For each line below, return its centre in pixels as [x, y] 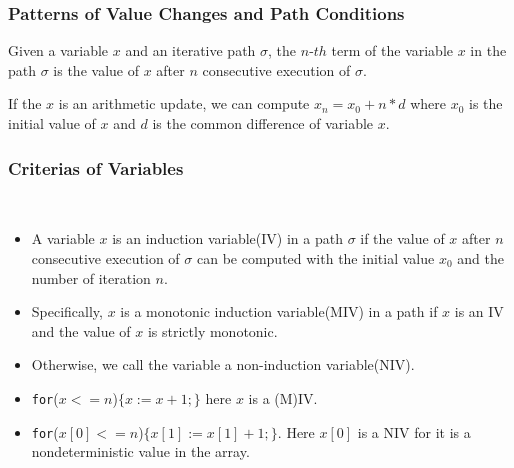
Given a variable [58, 50]
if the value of [402, 238]
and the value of [81, 330]
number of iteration [91, 277]
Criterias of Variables [96, 167]
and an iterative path [190, 50]
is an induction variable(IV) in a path [227, 238]
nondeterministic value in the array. [140, 451]
